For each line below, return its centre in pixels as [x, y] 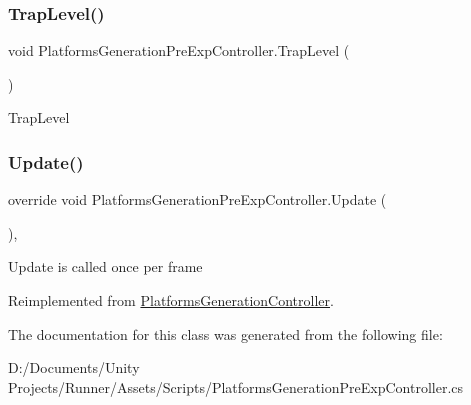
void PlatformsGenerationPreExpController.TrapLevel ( [179, 50]
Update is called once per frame [105, 266]
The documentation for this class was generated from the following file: [225, 333]
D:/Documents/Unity [74, 367]
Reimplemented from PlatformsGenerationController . [171, 300]
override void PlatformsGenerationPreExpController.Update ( [197, 199]
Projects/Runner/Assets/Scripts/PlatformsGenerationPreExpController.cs [236, 386]
